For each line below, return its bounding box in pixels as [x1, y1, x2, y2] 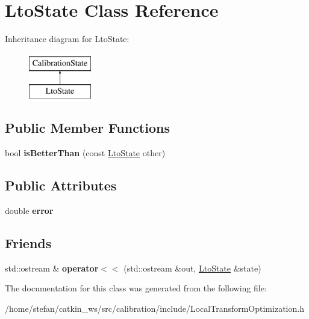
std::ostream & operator [5, 261, 99, 274]
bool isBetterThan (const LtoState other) [5, 147, 166, 159]
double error [5, 204, 54, 216]
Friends [5, 233, 52, 252]
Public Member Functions [5, 118, 170, 137]
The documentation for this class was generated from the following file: [5, 282, 267, 294]
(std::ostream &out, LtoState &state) [123, 261, 261, 274]
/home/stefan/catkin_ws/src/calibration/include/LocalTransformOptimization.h [5, 302, 304, 314]
